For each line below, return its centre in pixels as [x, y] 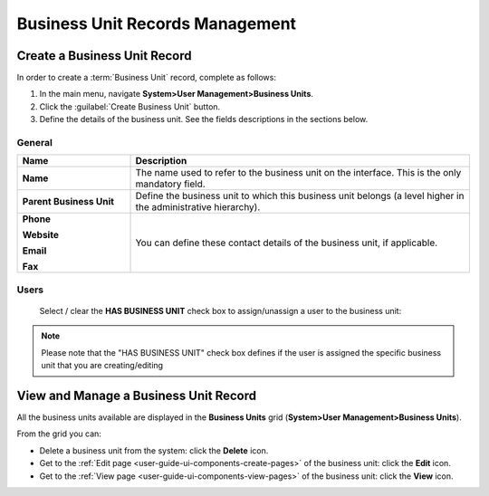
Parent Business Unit [68, 202]
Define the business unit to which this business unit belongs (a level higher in [300, 196]
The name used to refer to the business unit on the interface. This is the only [298, 173]
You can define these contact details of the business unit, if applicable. [287, 243]
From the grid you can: [59, 434]
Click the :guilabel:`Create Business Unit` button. [130, 106]
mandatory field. [170, 184]
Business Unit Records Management [157, 24]
